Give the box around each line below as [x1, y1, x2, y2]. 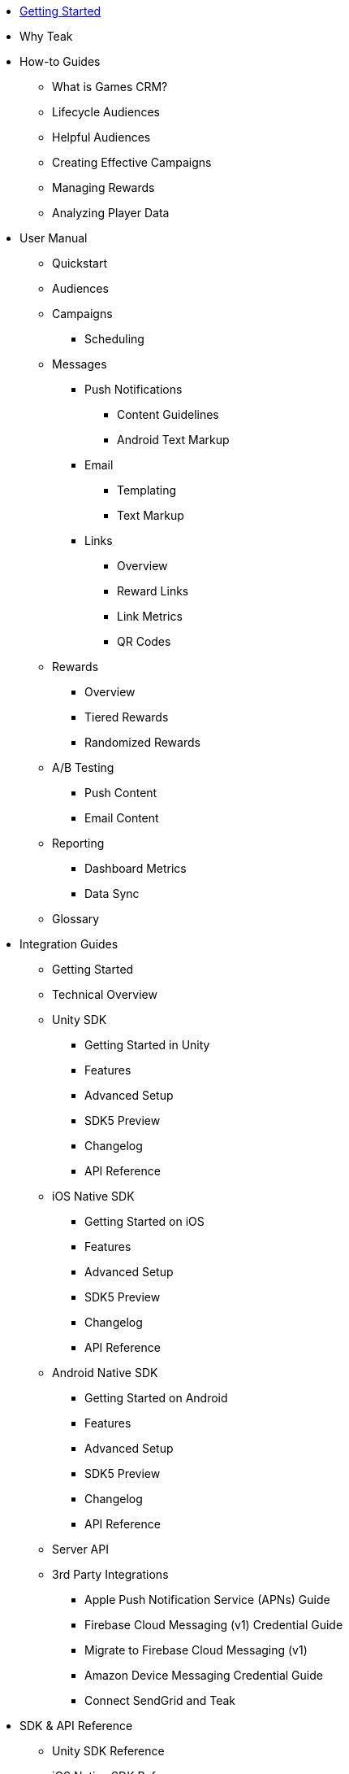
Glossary [52, 912, 100, 926]
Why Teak [19, 29, 73, 43]
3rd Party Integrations [52, 1567, 169, 1581]
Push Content [84, 786, 157, 800]
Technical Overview [52, 987, 157, 1001]
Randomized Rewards [84, 735, 200, 749]
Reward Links [117, 584, 189, 598]
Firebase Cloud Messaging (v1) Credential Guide [84, 1618, 343, 1632]
